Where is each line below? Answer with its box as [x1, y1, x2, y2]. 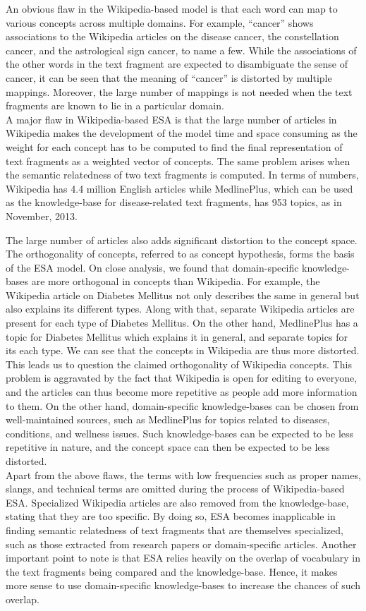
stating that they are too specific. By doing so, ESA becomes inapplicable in [6, 509, 336, 524]
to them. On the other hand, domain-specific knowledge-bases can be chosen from [6, 398, 359, 413]
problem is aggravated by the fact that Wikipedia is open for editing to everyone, [6, 370, 358, 385]
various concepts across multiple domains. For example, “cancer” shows [6, 15, 314, 30]
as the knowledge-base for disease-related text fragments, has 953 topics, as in [6, 195, 342, 210]
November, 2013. [6, 208, 78, 223]
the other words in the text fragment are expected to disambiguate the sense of [6, 56, 348, 71]
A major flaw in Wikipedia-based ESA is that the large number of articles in [6, 111, 337, 126]
